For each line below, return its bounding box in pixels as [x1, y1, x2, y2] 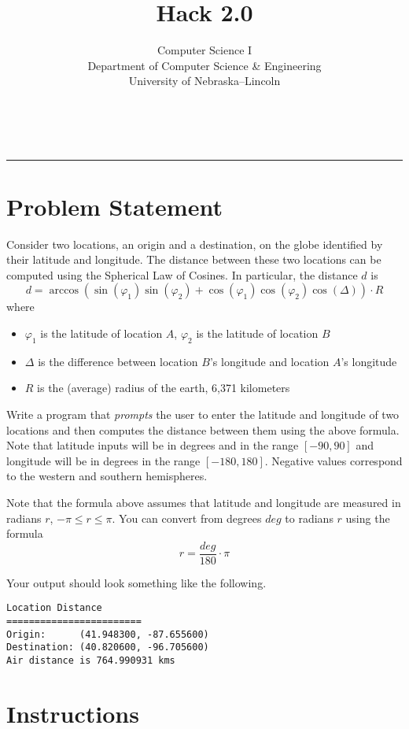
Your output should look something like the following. [6, 574, 267, 590]
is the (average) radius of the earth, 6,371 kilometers [37, 379, 290, 396]
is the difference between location [38, 353, 198, 369]
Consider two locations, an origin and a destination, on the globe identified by [6, 235, 383, 252]
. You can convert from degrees [112, 509, 262, 526]
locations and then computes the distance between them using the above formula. [6, 421, 400, 438]
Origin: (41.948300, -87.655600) [6, 628, 209, 640]
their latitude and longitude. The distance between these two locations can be [6, 251, 381, 268]
